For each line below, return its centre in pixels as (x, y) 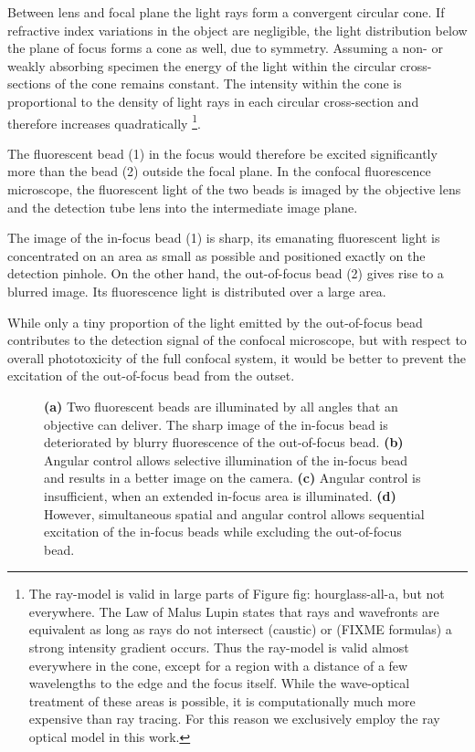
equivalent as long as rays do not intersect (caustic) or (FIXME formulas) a (240, 629)
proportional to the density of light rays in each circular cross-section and (213, 101)
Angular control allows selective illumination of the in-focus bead (226, 460)
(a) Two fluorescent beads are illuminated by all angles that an (221, 406)
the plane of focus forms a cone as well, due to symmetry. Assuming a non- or (225, 48)
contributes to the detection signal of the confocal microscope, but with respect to (237, 340)
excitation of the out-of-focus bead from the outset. (151, 376)
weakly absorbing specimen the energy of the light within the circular (202, 65)
